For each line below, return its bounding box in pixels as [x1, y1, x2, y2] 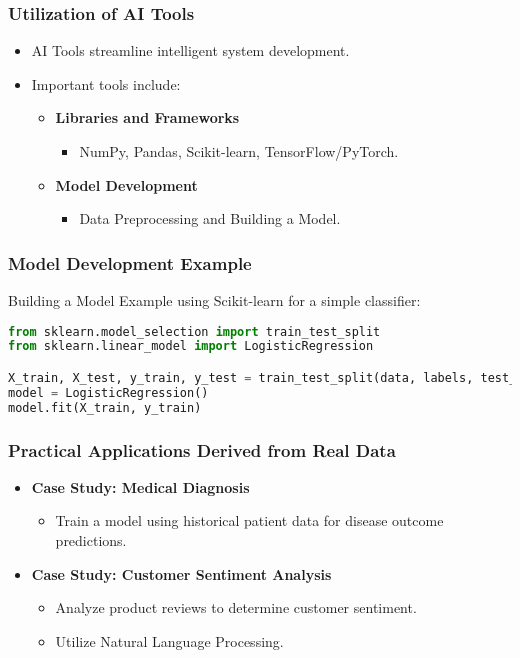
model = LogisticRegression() [8, 385, 209, 400]
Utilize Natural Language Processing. [55, 630, 284, 651]
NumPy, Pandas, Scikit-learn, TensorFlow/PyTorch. [79, 141, 399, 161]
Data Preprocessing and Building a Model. [79, 208, 341, 229]
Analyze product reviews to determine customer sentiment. [55, 597, 417, 618]
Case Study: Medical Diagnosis [31, 476, 250, 497]
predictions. [55, 530, 127, 551]
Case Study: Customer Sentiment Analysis [31, 563, 332, 584]
